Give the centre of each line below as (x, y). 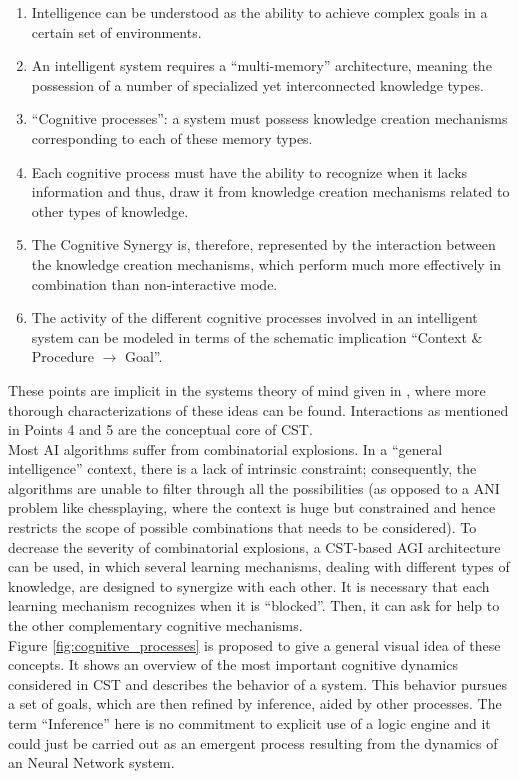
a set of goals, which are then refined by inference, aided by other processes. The (255, 703)
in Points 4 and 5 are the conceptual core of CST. (160, 429)
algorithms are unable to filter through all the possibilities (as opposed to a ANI (254, 487)
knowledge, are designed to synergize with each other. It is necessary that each (249, 585)
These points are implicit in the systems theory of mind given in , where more (247, 389)
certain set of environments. (116, 31)
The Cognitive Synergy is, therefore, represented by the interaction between (263, 244)
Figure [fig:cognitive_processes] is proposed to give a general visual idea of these (254, 644)
